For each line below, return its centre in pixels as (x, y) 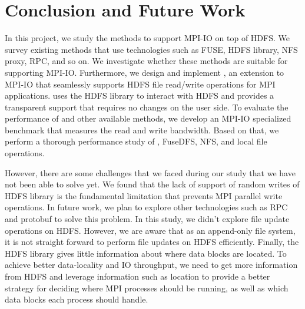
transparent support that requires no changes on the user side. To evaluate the (147, 107)
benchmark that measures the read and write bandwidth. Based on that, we (142, 130)
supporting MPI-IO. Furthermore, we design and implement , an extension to (145, 72)
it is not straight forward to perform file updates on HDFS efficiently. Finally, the (152, 242)
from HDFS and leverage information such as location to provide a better (137, 276)
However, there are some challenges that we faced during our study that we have (150, 172)
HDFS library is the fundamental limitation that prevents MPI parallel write (144, 195)
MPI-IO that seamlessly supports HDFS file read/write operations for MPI (140, 84)
